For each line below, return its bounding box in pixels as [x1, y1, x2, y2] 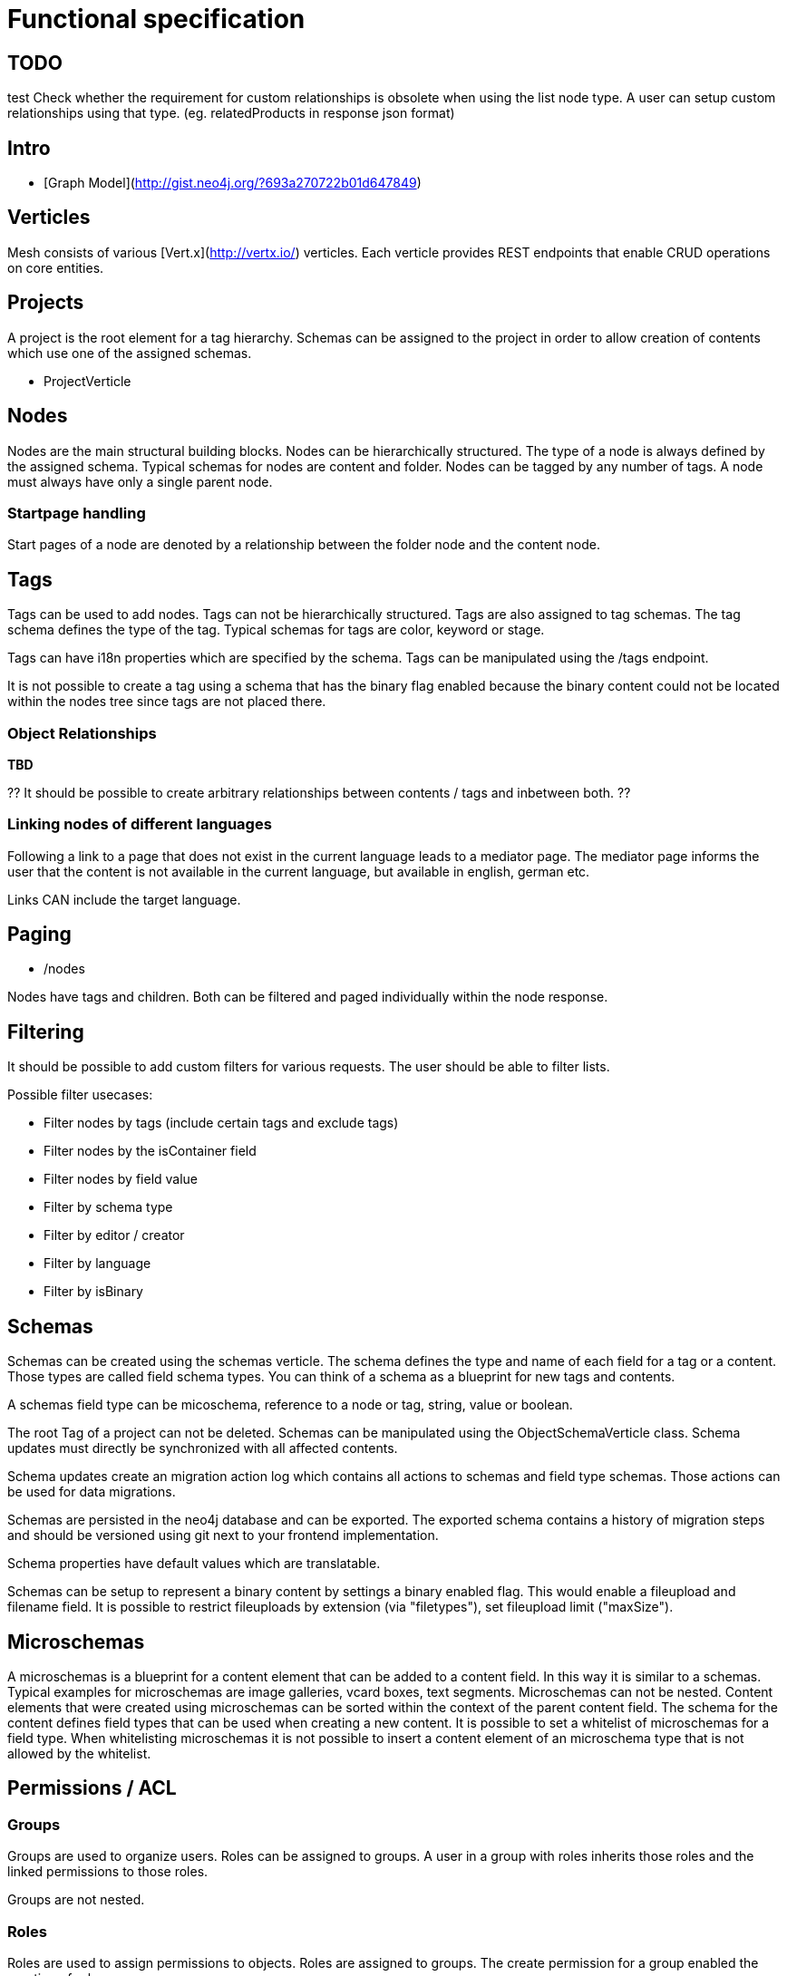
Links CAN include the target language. [7, 891, 241, 907]
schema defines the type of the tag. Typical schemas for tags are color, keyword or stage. [7, 622, 545, 638]
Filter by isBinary [44, 1283, 143, 1300]
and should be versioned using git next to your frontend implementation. [7, 1527, 439, 1544]
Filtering [7, 1020, 84, 1043]
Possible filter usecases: [7, 1087, 153, 1103]
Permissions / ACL [7, 1777, 177, 1800]
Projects [7, 291, 84, 315]
